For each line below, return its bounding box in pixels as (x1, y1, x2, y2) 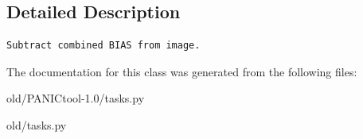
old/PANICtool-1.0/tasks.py (6, 90, 145, 106)
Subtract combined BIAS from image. (6, 40, 201, 52)
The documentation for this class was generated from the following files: (6, 63, 357, 79)
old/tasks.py (6, 116, 67, 133)
